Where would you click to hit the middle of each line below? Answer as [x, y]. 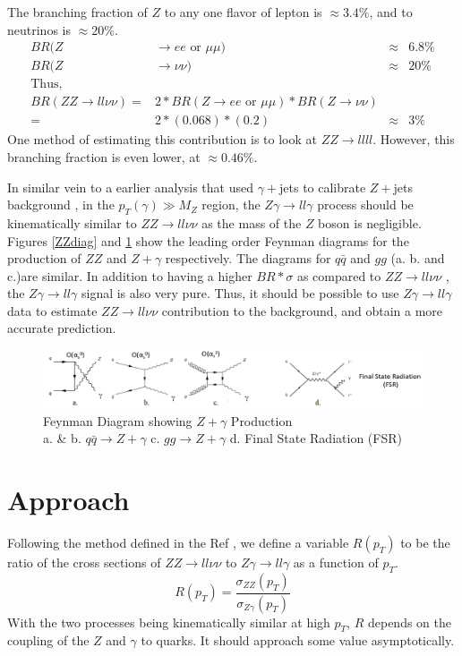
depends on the [410, 622]
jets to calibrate [323, 187]
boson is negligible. [370, 222]
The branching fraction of [77, 12]
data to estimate [52, 310]
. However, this [414, 139]
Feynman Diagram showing [118, 420]
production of [44, 258]
